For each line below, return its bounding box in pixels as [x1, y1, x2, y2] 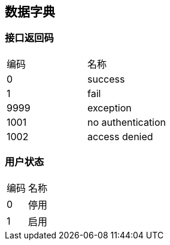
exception [87, 101, 132, 114]
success [87, 72, 125, 85]
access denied [87, 130, 153, 143]
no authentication [87, 116, 166, 128]
